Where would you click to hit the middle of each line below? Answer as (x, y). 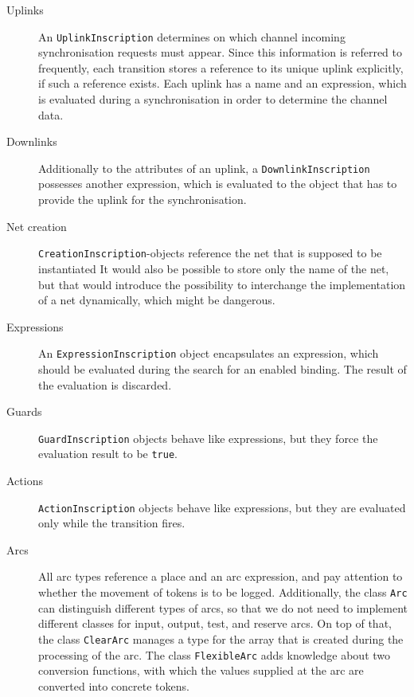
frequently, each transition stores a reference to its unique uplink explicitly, (221, 67)
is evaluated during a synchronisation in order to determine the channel (213, 99)
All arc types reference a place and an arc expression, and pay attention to (221, 576)
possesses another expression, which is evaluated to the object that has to (218, 184)
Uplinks (25, 10)
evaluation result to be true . (108, 454)
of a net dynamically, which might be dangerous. (157, 300)
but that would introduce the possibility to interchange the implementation (222, 284)
